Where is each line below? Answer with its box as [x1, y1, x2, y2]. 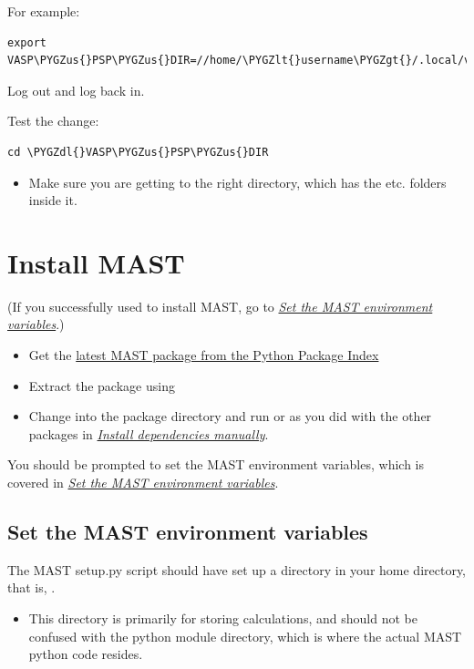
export [7, 36, 46, 49]
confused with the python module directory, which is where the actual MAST [28, 626, 462, 645]
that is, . [7, 578, 56, 597]
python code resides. [28, 644, 143, 664]
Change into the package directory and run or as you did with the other [28, 407, 432, 426]
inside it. [28, 190, 77, 210]
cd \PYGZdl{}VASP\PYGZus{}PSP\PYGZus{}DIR [7, 145, 269, 159]
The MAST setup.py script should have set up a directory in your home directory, [7, 560, 467, 579]
